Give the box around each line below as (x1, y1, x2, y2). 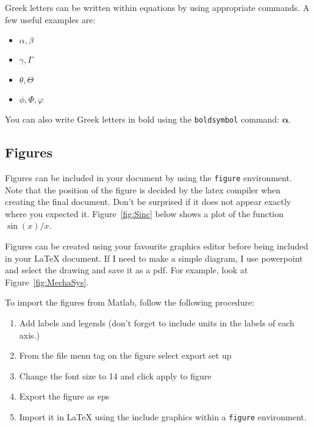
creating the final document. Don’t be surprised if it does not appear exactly (5, 195, 291, 208)
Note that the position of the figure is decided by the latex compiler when (5, 183, 281, 196)
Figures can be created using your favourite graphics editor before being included (5, 240, 309, 253)
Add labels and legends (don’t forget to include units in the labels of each (19, 317, 294, 329)
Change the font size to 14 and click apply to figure (19, 369, 212, 382)
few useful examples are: (5, 13, 96, 26)
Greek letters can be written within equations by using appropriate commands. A (5, 1, 310, 13)
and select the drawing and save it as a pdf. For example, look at (5, 264, 248, 276)
